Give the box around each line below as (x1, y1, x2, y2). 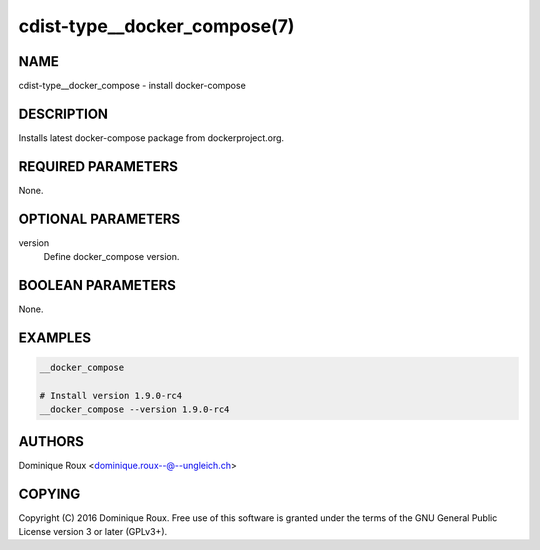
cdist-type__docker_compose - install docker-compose (18, 80, 247, 92)
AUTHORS (18, 433, 85, 450)
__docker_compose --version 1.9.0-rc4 (39, 404, 230, 415)
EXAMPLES (18, 329, 92, 346)
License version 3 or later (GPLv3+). (18, 526, 168, 538)
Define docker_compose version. (43, 251, 180, 263)
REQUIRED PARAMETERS (18, 158, 179, 175)
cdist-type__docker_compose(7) (18, 15, 295, 37)
